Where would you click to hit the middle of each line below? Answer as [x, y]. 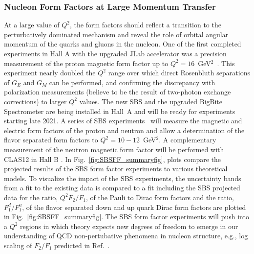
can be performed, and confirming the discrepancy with [132, 82]
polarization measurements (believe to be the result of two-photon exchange [117, 92]
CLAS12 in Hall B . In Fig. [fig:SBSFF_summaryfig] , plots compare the [112, 159]
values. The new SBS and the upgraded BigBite [151, 101]
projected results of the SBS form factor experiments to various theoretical [116, 169]
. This [226, 63]
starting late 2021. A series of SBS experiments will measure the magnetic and [123, 121]
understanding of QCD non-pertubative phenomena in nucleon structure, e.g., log [126, 236]
